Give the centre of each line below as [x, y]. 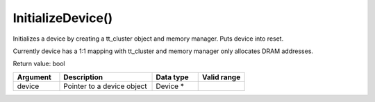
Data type [172, 77]
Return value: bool [39, 64]
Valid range [221, 77]
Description [83, 77]
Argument [34, 77]
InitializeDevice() [63, 18]
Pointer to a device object [105, 86]
